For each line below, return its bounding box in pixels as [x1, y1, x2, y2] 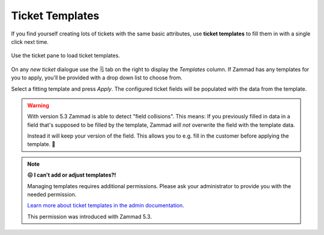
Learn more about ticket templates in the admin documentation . [27, 202, 184, 209]
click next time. [11, 38, 49, 45]
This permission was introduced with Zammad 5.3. [27, 213, 152, 220]
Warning [27, 102, 49, 109]
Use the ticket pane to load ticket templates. [11, 52, 120, 60]
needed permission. [27, 191, 77, 198]
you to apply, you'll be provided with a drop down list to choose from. [11, 74, 183, 81]
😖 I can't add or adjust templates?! [27, 171, 116, 179]
